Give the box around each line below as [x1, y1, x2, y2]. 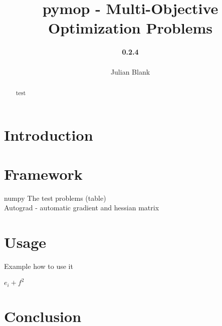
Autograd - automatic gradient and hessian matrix [4, 202, 159, 213]
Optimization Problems [48, 18, 212, 38]
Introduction [4, 124, 93, 145]
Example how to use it [4, 261, 73, 271]
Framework [4, 163, 83, 184]
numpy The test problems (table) [4, 192, 106, 203]
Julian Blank [110, 66, 150, 77]
